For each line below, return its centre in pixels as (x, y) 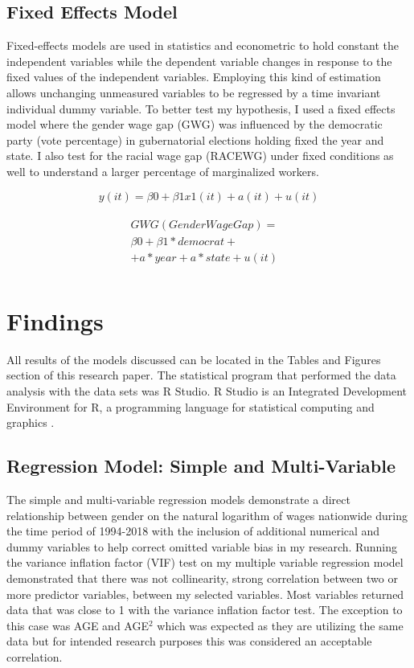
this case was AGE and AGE (78, 625)
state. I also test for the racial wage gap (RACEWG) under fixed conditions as (200, 156)
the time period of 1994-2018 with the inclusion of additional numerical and (193, 531)
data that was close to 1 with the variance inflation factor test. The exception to (205, 610)
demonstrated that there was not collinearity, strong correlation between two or (202, 578)
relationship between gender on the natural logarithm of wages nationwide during (207, 515)
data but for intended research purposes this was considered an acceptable (189, 641)
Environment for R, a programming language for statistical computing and (191, 406)
